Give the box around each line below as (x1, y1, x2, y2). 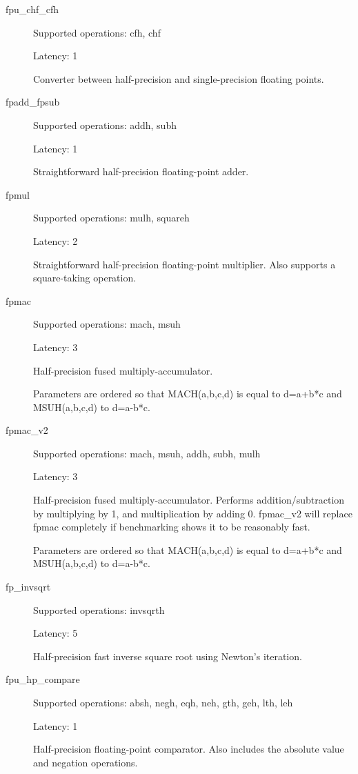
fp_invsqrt (6, 579, 51, 594)
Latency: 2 (33, 233, 78, 248)
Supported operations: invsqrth (33, 602, 165, 617)
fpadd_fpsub (6, 95, 60, 109)
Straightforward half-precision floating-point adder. (33, 164, 249, 179)
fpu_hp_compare (6, 672, 80, 686)
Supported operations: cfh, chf (33, 25, 161, 39)
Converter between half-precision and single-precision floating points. (33, 71, 324, 86)
